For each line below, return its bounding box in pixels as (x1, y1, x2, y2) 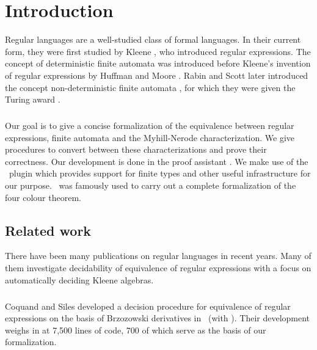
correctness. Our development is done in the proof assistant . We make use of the (5, 155, 308, 167)
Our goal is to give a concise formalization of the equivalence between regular (5, 119, 294, 132)
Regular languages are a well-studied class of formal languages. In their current (5, 33, 301, 46)
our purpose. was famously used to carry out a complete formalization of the (5, 179, 296, 192)
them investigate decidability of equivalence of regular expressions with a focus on (5, 261, 312, 274)
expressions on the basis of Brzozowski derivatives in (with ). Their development (5, 312, 310, 324)
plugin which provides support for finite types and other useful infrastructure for (9, 167, 311, 180)
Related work (5, 221, 92, 239)
